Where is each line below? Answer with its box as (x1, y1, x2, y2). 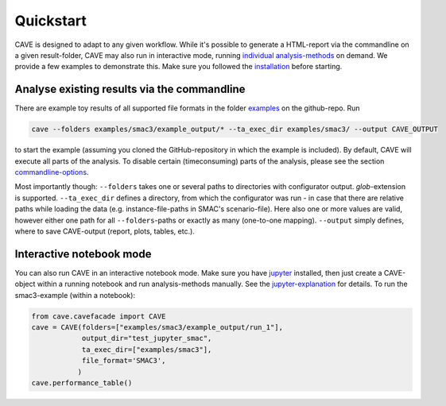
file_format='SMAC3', (81, 356, 166, 365)
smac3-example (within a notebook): (14, 290, 135, 300)
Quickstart (14, 12, 87, 29)
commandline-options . (14, 167, 89, 176)
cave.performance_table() (31, 378, 133, 387)
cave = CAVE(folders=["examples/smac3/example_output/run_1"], (31, 323, 284, 331)
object (14, 279, 36, 289)
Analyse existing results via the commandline (14, 83, 246, 96)
